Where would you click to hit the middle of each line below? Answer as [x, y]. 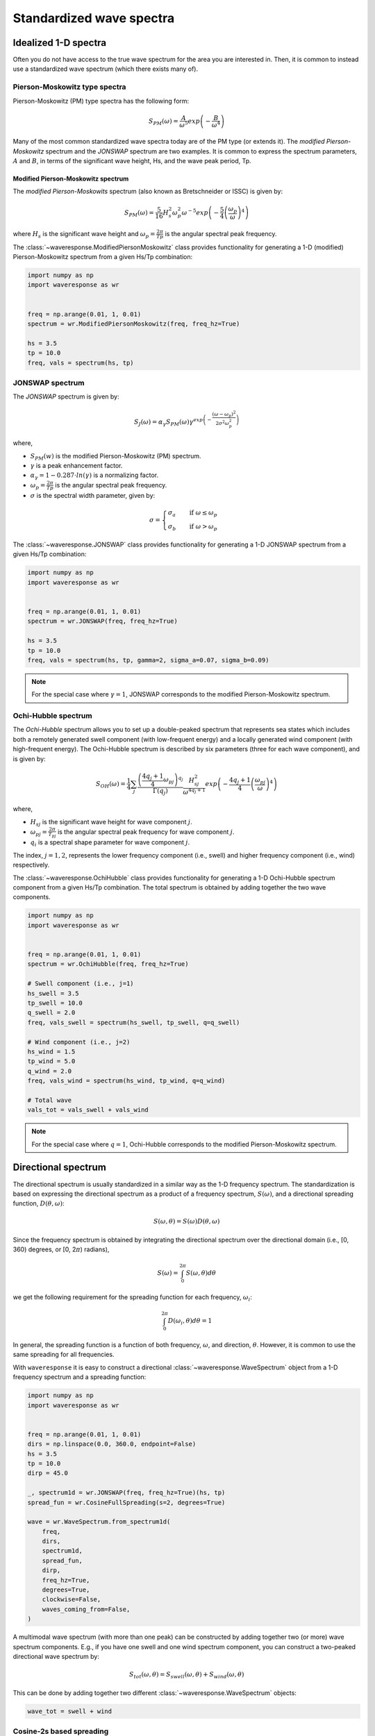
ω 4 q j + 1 [194, 791]
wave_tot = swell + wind [70, 1711]
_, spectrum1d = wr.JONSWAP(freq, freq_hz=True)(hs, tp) [126, 1493]
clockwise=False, [72, 1600]
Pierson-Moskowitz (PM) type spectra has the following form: [101, 101]
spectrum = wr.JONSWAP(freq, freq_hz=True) [103, 621]
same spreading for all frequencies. [64, 1355]
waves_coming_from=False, [86, 1609]
